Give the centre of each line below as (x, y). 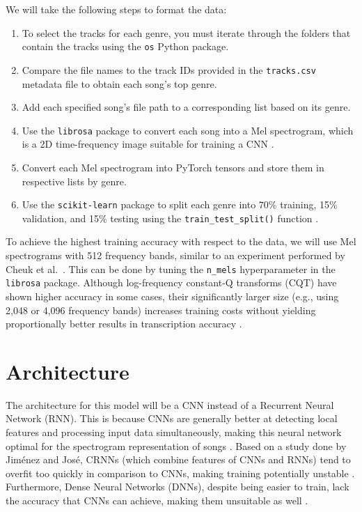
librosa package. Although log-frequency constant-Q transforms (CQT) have (171, 282)
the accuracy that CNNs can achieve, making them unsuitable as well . (157, 500)
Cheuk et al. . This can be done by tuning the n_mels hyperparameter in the (171, 269)
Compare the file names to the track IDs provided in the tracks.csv (169, 69)
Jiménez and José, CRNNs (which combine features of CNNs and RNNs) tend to (178, 459)
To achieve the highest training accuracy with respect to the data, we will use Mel (181, 241)
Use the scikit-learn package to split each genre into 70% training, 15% (180, 204)
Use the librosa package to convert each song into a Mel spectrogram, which (188, 130)
